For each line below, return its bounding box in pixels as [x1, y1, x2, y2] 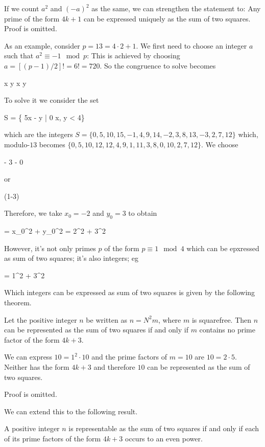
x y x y [4, 77, 27, 88]
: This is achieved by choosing [87, 50, 180, 61]
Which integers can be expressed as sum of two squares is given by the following [4, 287, 255, 298]
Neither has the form [4, 362, 69, 372]
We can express [4, 351, 52, 362]
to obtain [128, 208, 157, 218]
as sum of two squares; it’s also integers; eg [4, 253, 139, 263]
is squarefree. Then [191, 314, 252, 325]
